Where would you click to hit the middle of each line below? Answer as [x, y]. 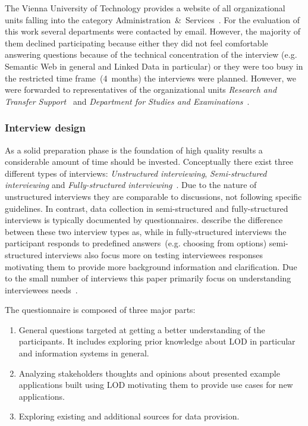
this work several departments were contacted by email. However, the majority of [153, 31]
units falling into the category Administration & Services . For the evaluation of [153, 19]
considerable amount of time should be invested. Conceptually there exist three [149, 162]
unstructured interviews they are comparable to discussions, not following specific [153, 196]
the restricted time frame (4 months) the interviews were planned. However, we [151, 78]
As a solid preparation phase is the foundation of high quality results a [134, 150]
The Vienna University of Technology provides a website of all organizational [145, 8]
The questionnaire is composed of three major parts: [100, 310]
